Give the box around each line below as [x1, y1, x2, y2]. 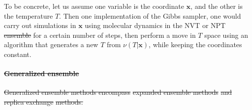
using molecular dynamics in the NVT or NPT [85, 20, 226, 30]
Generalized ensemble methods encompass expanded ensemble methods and [4, 87, 232, 97]
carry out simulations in [4, 20, 76, 30]
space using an [204, 29, 249, 40]
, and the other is [190, 1, 243, 11]
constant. [4, 49, 31, 59]
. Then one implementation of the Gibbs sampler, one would [59, 10, 241, 21]
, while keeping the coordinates [149, 39, 242, 50]
